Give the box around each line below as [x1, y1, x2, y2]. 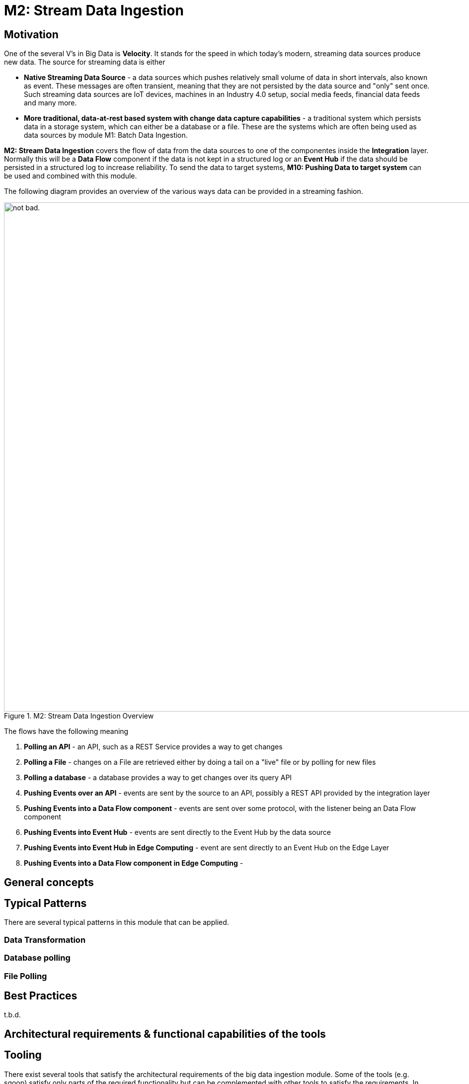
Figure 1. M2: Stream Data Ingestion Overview [4, 712, 154, 721]
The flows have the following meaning [4, 727, 129, 736]
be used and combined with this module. [4, 172, 137, 181]
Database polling [4, 953, 71, 963]
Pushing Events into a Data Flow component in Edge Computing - [24, 859, 243, 868]
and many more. [24, 98, 77, 107]
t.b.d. [4, 1010, 21, 1019]
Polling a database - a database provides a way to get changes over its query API [24, 773, 292, 782]
